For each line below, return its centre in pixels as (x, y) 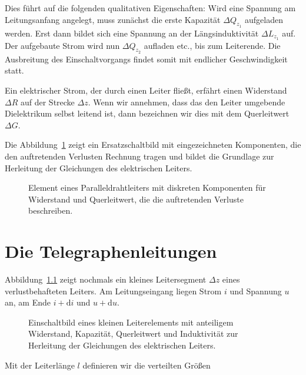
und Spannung (256, 291)
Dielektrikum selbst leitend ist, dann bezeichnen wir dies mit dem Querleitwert (147, 113)
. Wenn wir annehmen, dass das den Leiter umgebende (187, 102)
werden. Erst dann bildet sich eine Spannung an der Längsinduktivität (132, 33)
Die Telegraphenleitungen (111, 251)
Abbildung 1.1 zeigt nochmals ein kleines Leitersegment (106, 279)
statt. (14, 70)
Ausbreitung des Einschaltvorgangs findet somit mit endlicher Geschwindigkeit (146, 59)
